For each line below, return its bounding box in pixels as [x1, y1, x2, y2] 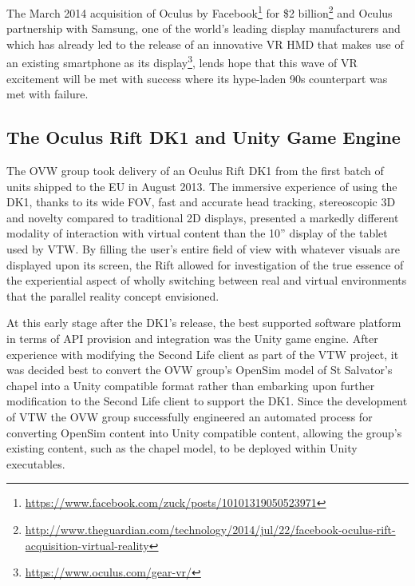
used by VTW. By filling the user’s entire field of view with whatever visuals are [6, 241, 401, 257]
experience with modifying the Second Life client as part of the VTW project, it [6, 345, 399, 362]
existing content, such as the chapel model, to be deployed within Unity [6, 440, 358, 456]
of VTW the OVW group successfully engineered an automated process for [6, 408, 373, 425]
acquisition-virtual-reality [25, 536, 149, 553]
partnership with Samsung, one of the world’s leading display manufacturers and [6, 20, 401, 37]
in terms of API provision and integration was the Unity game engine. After [6, 330, 378, 347]
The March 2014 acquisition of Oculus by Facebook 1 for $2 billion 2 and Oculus [6, 2, 393, 21]
